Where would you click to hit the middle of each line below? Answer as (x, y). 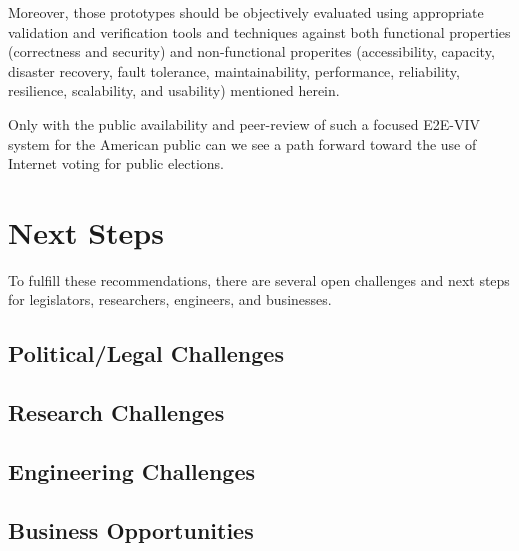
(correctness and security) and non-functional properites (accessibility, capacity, (251, 51)
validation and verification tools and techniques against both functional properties (259, 31)
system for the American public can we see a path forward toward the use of (242, 143)
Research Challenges (116, 412)
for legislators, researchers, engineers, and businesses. (170, 299)
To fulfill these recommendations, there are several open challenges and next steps (259, 279)
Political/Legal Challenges (146, 353)
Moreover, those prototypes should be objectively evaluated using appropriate (246, 12)
